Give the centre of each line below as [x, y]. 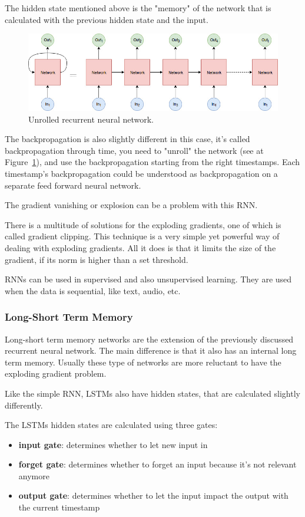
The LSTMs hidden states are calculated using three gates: [111, 425]
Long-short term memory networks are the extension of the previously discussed [149, 339]
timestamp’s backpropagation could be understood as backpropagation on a [141, 173]
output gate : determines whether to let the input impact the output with [153, 495]
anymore [34, 475]
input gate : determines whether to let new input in [113, 444]
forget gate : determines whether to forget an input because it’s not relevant [158, 464]
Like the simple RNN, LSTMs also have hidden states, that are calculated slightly [152, 393]
